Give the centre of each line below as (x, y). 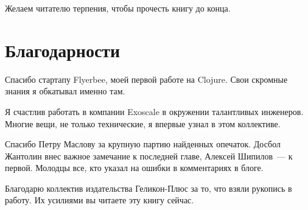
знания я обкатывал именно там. (65, 91)
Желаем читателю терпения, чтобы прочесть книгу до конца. (118, 8)
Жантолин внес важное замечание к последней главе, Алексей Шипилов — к (149, 156)
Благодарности (63, 50)
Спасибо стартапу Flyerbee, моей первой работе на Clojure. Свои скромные (146, 79)
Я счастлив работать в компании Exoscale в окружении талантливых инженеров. (154, 111)
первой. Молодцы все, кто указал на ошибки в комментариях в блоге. (134, 168)
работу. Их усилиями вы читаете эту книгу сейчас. (100, 200)
